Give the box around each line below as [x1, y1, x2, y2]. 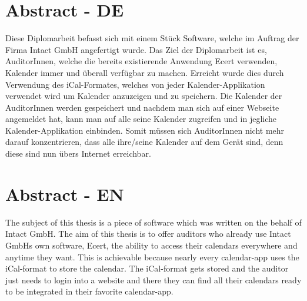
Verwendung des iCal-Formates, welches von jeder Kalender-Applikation [5, 78, 265, 90]
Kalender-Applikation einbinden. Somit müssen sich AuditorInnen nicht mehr [5, 124, 285, 136]
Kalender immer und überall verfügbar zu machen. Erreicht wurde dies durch [5, 66, 284, 78]
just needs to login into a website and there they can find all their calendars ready [5, 273, 302, 286]
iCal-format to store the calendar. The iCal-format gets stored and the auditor [5, 262, 289, 274]
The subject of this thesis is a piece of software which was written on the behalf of [5, 216, 302, 228]
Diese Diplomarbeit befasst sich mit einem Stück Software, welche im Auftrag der [5, 32, 299, 44]
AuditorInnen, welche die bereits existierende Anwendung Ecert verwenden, [5, 55, 278, 67]
